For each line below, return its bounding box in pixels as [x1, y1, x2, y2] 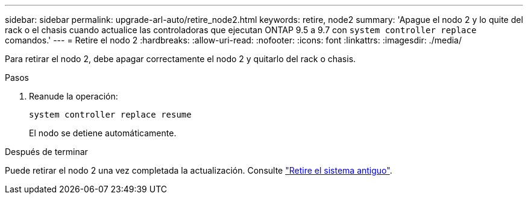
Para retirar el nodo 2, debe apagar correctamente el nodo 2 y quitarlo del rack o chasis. [5, 54, 356, 64]
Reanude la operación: [29, 91, 118, 101]
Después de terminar [5, 147, 88, 157]
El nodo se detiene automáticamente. [29, 128, 177, 138]
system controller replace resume [29, 110, 192, 119]
